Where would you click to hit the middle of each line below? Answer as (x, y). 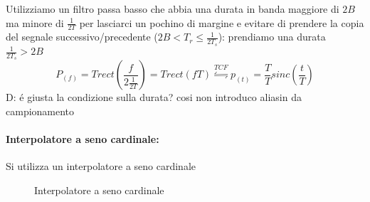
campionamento (40, 111)
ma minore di (35, 22)
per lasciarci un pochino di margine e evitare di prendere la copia (222, 22)
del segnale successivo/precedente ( (82, 37)
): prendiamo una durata (272, 37)
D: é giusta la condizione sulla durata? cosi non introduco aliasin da (154, 97)
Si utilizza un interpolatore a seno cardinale (101, 166)
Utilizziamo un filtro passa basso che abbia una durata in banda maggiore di (173, 9)
